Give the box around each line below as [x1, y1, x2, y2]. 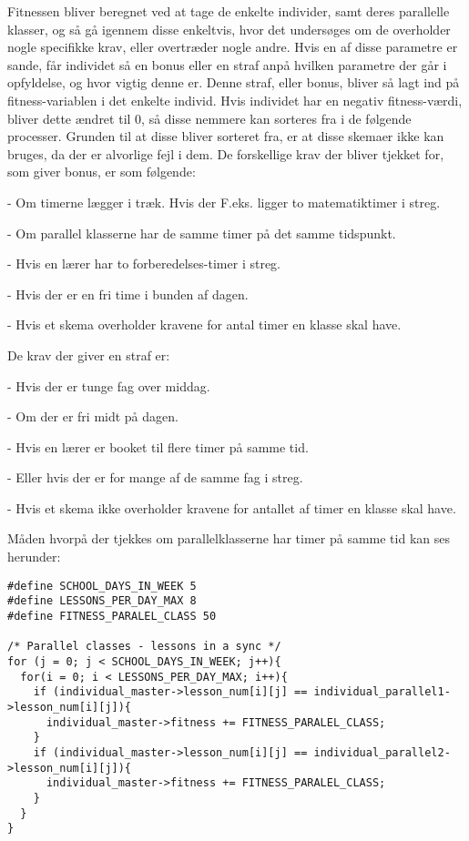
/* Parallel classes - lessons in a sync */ [7, 640, 281, 654]
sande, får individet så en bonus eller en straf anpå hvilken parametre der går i [7, 55, 447, 74]
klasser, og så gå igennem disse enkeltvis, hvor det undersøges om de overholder [7, 19, 451, 38]
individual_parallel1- [313, 685, 451, 699]
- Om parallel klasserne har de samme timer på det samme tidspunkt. [7, 223, 396, 242]
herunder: [7, 547, 61, 566]
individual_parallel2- [313, 745, 451, 759]
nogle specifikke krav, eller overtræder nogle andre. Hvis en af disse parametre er [7, 37, 458, 56]
